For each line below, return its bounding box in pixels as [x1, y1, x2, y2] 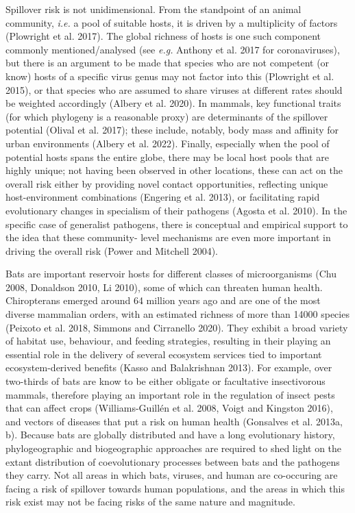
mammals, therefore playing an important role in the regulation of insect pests [5, 387, 335, 401]
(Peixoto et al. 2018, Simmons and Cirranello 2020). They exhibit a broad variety [5, 320, 348, 334]
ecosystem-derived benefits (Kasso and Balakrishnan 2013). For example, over [5, 360, 332, 375]
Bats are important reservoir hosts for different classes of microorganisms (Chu [5, 266, 337, 281]
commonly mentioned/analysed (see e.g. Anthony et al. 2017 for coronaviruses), [5, 42, 340, 56]
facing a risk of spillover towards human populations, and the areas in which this [5, 481, 345, 495]
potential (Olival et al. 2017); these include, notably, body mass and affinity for [5, 123, 339, 137]
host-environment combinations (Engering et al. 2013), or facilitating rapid [5, 190, 320, 204]
